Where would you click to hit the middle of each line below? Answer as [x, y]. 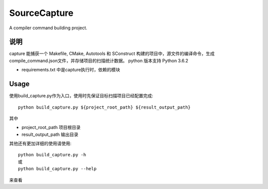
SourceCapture [41, 13]
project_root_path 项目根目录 [51, 127]
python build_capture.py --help [57, 169]
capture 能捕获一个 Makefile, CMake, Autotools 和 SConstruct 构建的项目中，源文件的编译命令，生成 [112, 54]
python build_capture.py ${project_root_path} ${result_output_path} [104, 107]
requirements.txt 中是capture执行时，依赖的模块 [71, 70]
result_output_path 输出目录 [50, 134]
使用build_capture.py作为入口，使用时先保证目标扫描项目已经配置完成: [81, 96]
